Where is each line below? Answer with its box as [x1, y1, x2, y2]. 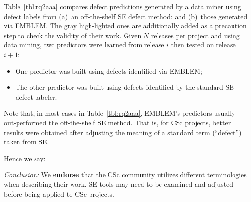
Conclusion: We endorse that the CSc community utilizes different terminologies [4, 169, 247, 180]
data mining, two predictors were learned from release [4, 40, 164, 50]
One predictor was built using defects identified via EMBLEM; [15, 65, 202, 76]
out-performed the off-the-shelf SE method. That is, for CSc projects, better [4, 117, 231, 127]
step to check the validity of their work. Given [4, 30, 142, 40]
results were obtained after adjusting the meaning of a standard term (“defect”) [4, 127, 242, 137]
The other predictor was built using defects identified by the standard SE [15, 82, 234, 92]
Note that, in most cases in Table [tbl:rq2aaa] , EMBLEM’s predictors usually [4, 108, 235, 118]
